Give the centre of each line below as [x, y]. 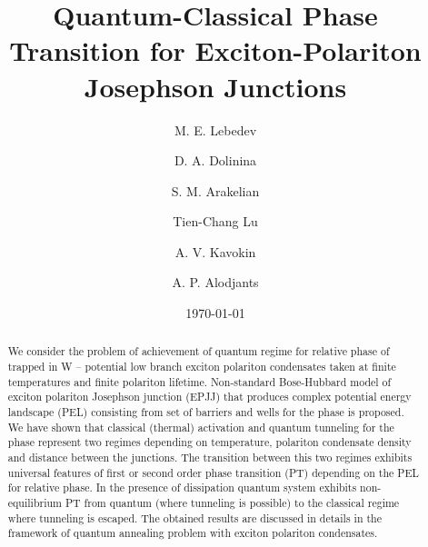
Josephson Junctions [215, 86]
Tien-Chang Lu [215, 221]
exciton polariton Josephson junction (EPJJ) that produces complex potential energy [209, 397]
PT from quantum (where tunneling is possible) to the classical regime [232, 503]
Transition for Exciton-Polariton [215, 50]
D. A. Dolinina [215, 160]
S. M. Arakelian [215, 190]
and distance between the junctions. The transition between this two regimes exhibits [210, 457]
